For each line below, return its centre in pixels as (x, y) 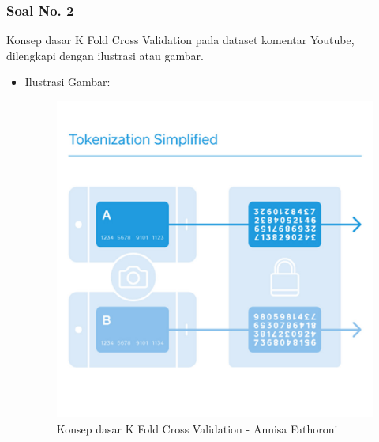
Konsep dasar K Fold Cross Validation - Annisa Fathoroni (197, 428)
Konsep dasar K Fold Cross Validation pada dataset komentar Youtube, (180, 40)
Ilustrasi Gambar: (68, 82)
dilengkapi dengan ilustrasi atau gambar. (105, 55)
